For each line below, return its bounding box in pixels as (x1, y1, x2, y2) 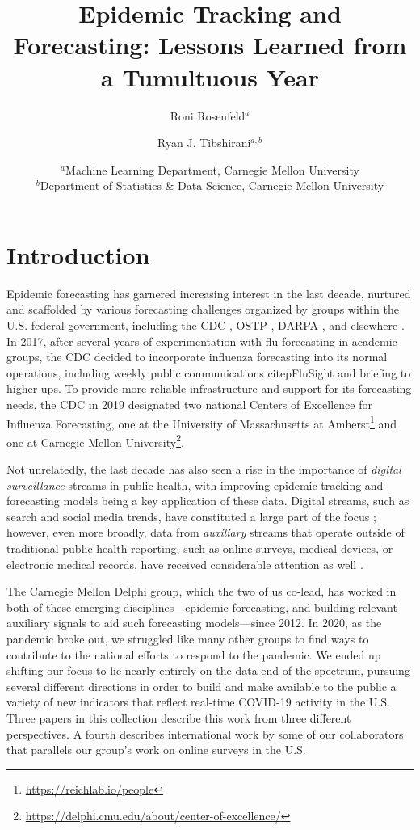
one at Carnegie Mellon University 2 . (6, 431, 184, 450)
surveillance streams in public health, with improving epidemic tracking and (6, 476, 384, 493)
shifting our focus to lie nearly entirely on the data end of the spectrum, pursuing (6, 662, 410, 679)
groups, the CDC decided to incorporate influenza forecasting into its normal (6, 348, 388, 365)
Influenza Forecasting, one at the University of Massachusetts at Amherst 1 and (6, 412, 397, 432)
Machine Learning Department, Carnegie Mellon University (65, 161, 359, 178)
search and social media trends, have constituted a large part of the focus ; (6, 508, 376, 525)
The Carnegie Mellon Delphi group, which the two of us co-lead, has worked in (6, 583, 397, 600)
